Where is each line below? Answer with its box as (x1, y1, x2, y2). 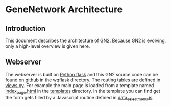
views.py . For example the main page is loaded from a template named (5, 82, 154, 88)
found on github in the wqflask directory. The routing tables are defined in (5, 77, 161, 83)
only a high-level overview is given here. (5, 43, 90, 49)
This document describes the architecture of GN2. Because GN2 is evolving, (5, 37, 166, 44)
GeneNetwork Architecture (5, 4, 123, 15)
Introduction (5, 24, 46, 33)
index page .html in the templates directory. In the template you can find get (5, 88, 161, 95)
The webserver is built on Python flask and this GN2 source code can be (5, 71, 158, 77)
